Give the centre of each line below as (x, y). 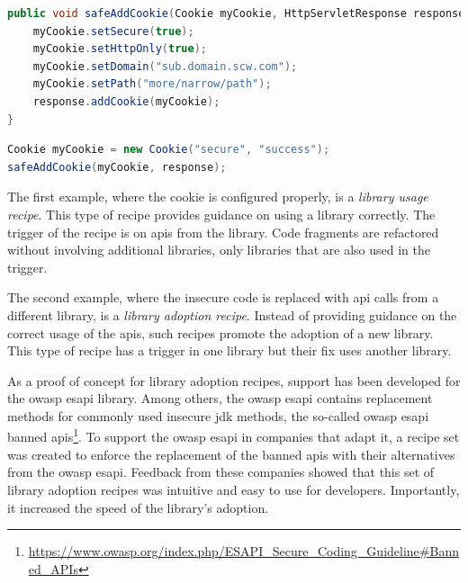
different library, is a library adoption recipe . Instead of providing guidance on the (232, 314)
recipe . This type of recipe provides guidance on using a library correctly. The (221, 214)
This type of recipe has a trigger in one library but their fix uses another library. (229, 350)
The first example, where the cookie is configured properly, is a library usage (218, 197)
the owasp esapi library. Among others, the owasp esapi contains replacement (220, 398)
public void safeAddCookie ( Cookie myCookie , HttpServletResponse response (236, 13)
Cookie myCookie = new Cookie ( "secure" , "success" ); (169, 150)
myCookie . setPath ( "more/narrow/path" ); (152, 84)
